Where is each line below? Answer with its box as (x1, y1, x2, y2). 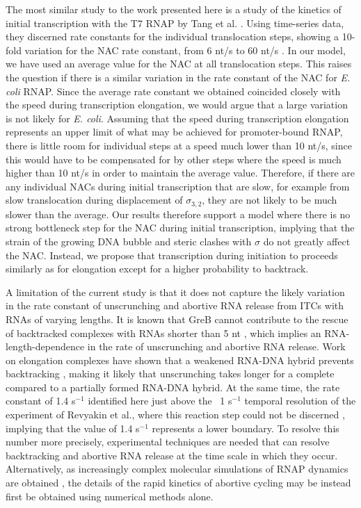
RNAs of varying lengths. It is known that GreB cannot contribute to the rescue (6, 311, 348, 326)
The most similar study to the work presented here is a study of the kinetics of (6, 2, 342, 16)
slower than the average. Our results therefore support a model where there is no (6, 206, 351, 221)
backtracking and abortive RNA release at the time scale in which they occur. (6, 448, 338, 462)
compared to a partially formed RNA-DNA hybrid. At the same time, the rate (6, 379, 340, 394)
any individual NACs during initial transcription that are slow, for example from (6, 179, 350, 193)
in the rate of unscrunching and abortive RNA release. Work (87, 339, 346, 354)
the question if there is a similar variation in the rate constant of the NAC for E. (6, 69, 351, 84)
